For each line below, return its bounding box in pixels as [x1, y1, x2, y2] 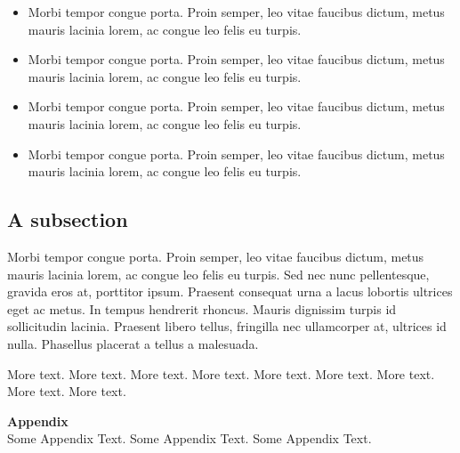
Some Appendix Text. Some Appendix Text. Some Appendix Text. [7, 429, 372, 448]
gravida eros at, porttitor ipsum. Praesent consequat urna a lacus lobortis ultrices [7, 282, 453, 301]
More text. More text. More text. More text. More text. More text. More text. [7, 364, 435, 383]
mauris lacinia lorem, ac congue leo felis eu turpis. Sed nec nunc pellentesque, [7, 264, 430, 283]
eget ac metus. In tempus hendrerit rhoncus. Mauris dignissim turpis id [7, 299, 397, 318]
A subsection [7, 206, 128, 233]
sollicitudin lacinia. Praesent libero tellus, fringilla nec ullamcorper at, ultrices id [7, 317, 447, 336]
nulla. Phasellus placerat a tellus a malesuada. [7, 334, 259, 352]
